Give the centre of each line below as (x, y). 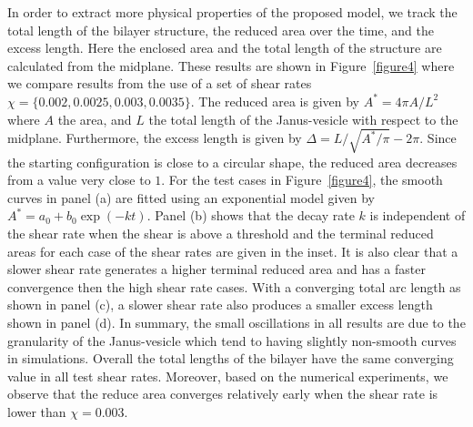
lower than (37, 412)
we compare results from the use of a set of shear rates (160, 83)
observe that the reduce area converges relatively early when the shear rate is (223, 394)
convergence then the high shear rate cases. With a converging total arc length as (234, 286)
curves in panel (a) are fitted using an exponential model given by (191, 197)
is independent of (418, 215)
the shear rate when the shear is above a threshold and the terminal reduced (221, 234)
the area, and (95, 119)
